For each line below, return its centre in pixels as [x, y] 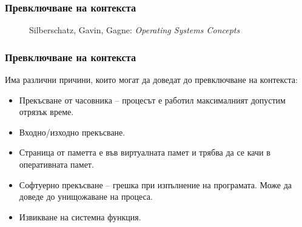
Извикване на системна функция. [80, 216]
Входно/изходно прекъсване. [72, 132]
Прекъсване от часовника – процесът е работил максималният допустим [152, 100]
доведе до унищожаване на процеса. [86, 196]
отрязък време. [46, 112]
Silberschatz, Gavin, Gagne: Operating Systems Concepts [135, 30]
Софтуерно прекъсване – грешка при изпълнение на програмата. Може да [156, 184]
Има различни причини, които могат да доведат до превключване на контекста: [151, 80]
